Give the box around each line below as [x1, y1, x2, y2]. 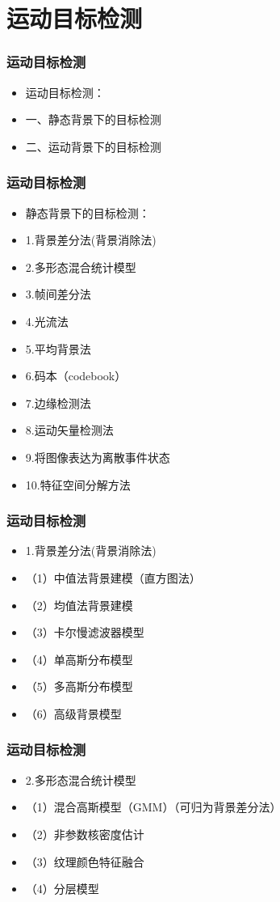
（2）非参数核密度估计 [25, 825, 144, 842]
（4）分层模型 [25, 880, 99, 897]
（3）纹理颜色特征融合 [25, 853, 144, 870]
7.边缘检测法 [25, 394, 91, 411]
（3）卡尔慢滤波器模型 [25, 624, 144, 641]
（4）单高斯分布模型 [25, 650, 133, 667]
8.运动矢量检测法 [25, 421, 114, 438]
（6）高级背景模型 [25, 705, 122, 722]
